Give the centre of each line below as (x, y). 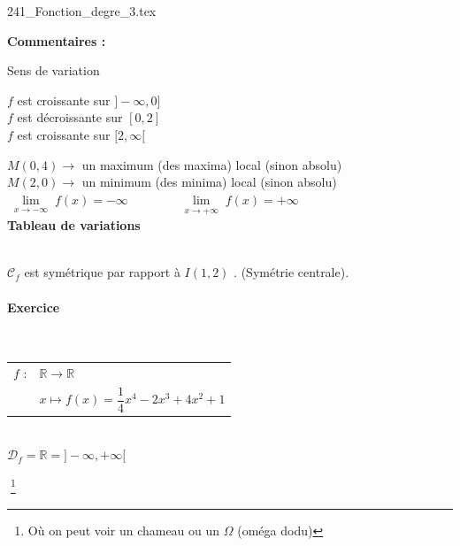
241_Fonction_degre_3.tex (82, 11)
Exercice (34, 307)
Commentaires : (57, 40)
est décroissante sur (70, 117)
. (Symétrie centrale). (291, 272)
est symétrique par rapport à (102, 272)
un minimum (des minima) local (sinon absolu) (209, 182)
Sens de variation (54, 70)
